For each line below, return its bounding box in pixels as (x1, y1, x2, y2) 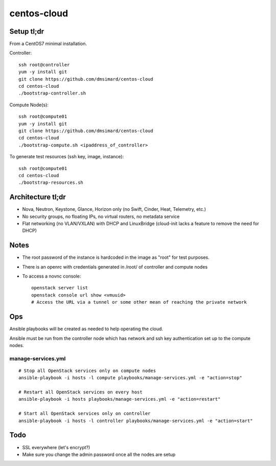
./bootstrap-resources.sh (18, 180, 84, 186)
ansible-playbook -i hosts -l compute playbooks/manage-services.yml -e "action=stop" (18, 375, 242, 381)
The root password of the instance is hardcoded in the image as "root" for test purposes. (22, 254, 210, 260)
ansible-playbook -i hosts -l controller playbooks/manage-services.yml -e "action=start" (18, 418, 253, 424)
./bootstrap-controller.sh (18, 90, 86, 96)
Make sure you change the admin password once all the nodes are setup (22, 451, 176, 457)
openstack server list (31, 285, 88, 291)
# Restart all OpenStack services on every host (18, 389, 143, 395)
